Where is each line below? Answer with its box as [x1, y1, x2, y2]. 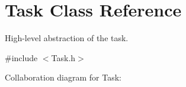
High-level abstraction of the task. [5, 32, 129, 44]
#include [5, 51, 38, 63]
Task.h [51, 51, 76, 63]
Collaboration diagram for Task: [5, 71, 122, 83]
